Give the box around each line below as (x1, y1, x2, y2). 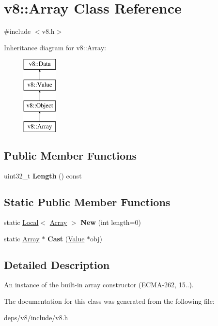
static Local (4, 217, 39, 227)
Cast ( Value (47, 233, 85, 243)
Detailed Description (4, 257, 110, 272)
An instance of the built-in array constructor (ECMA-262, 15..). (4, 280, 194, 290)
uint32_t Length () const (4, 171, 82, 181)
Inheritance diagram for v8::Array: (4, 42, 107, 52)
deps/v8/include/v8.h (4, 312, 68, 322)
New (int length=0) (80, 217, 141, 227)
